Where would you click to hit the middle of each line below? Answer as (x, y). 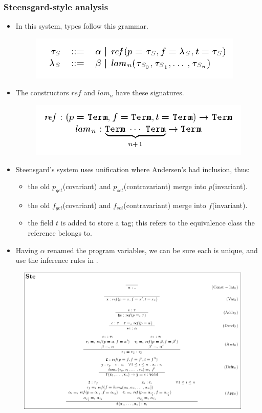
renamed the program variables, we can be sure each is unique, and (152, 250)
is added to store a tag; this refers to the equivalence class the (158, 223)
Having (27, 250)
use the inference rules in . (57, 260)
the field (41, 223)
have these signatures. (150, 92)
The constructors (42, 92)
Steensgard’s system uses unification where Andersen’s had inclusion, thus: (133, 169)
